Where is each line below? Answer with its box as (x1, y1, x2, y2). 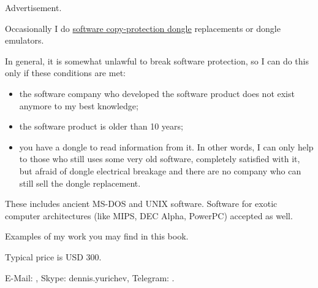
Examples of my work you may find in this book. (5, 230, 189, 243)
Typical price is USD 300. (5, 250, 102, 263)
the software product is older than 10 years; (19, 120, 183, 133)
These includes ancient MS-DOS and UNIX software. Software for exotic (5, 197, 278, 210)
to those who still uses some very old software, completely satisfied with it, (19, 152, 300, 165)
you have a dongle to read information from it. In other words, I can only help (19, 140, 314, 153)
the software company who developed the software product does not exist (19, 87, 295, 99)
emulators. (5, 34, 44, 47)
